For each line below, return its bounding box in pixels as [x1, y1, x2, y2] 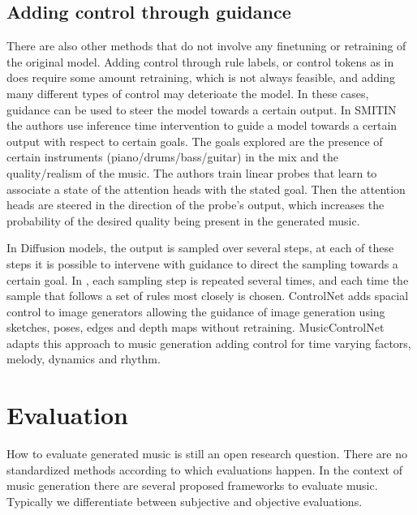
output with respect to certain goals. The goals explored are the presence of [6, 132, 383, 149]
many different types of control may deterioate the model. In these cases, [6, 84, 369, 101]
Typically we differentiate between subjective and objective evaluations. [6, 492, 363, 509]
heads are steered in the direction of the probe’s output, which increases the [6, 196, 385, 213]
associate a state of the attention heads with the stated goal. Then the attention [6, 180, 406, 197]
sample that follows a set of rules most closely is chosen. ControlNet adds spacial [6, 287, 409, 304]
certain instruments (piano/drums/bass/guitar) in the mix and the [6, 148, 338, 165]
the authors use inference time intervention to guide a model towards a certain [6, 117, 398, 134]
